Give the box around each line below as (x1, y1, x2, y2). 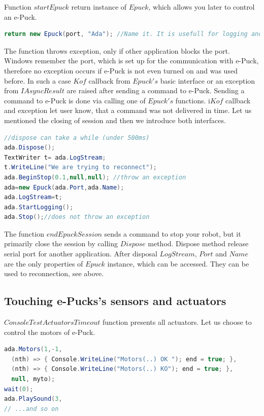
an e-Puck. (4, 11, 37, 22)
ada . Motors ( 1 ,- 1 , (4, 346, 62, 353)
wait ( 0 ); (4, 385, 34, 393)
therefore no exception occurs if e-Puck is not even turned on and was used (4, 65, 238, 75)
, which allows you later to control (148, 2, 255, 12)
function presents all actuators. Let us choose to (102, 317, 252, 327)
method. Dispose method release (148, 238, 249, 249)
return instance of (71, 2, 127, 12)
